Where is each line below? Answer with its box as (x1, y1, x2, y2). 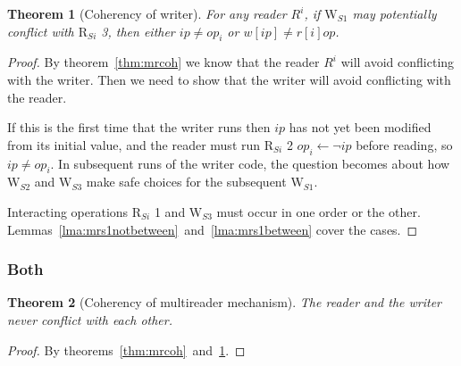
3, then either (101, 21, 175, 40)
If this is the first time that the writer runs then (7, 118, 271, 137)
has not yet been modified (289, 118, 432, 137)
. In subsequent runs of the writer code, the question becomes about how (50, 154, 450, 172)
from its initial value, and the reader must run (7, 135, 261, 154)
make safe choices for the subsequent (86, 172, 287, 191)
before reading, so (356, 135, 453, 154)
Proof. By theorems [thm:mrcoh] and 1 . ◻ (7, 340, 246, 359)
